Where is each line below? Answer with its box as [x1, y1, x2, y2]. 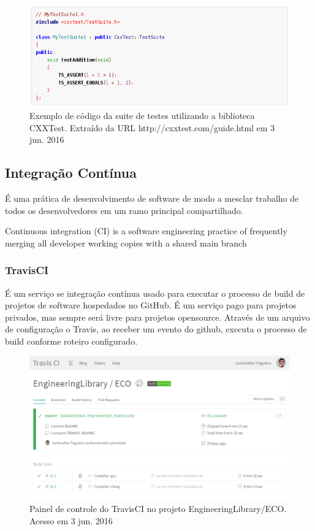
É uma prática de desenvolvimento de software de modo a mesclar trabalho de [5, 191, 299, 204]
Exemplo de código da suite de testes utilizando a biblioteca [29, 109, 255, 121]
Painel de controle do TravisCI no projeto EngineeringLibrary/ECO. [29, 502, 287, 515]
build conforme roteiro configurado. [5, 334, 138, 347]
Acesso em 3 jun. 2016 [29, 514, 113, 527]
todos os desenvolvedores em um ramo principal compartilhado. [5, 204, 243, 216]
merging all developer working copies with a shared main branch [5, 236, 247, 249]
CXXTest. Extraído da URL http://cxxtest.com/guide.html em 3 [29, 121, 275, 134]
